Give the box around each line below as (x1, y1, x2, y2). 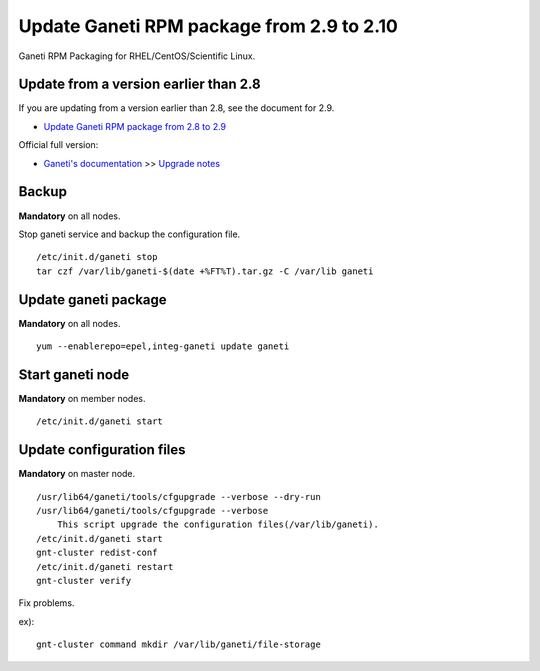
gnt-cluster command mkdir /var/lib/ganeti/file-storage (36, 639, 322, 650)
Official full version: (18, 139, 99, 151)
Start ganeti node (18, 366, 130, 383)
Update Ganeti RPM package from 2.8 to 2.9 (43, 120, 227, 132)
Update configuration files (18, 441, 186, 459)
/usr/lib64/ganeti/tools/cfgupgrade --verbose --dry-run (36, 491, 322, 502)
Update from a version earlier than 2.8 (18, 76, 261, 93)
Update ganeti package (18, 291, 167, 308)
